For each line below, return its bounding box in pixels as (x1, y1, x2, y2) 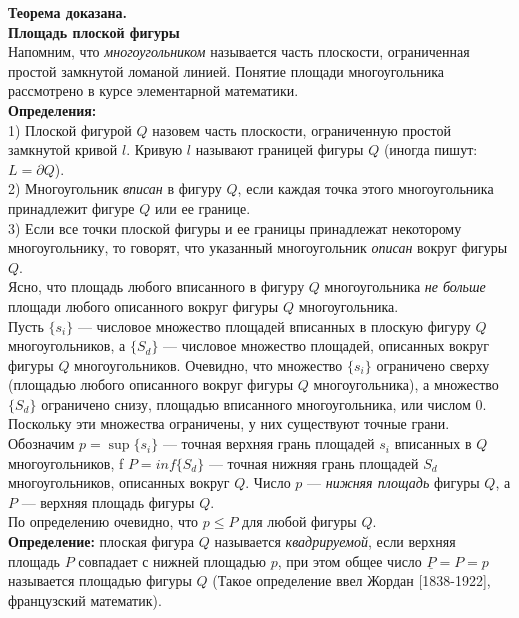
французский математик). (8, 589, 162, 610)
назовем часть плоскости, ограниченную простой (152, 119, 451, 140)
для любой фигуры (242, 511, 357, 532)
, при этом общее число (277, 550, 422, 571)
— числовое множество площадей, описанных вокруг (163, 335, 489, 356)
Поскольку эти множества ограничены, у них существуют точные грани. (8, 413, 450, 434)
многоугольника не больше (324, 276, 486, 297)
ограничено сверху (376, 354, 490, 375)
